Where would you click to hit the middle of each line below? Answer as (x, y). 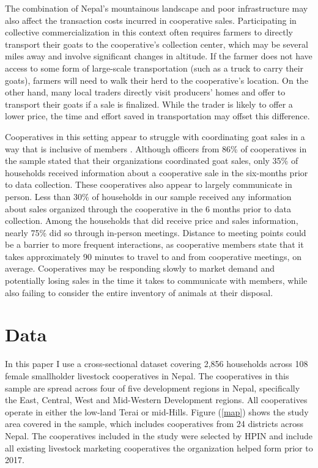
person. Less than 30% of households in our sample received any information (148, 196)
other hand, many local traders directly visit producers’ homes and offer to (145, 92)
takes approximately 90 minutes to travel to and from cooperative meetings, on (153, 256)
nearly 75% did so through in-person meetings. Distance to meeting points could (156, 232)
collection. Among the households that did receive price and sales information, (152, 221)
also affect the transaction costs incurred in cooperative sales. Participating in (151, 20)
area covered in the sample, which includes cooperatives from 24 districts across (154, 424)
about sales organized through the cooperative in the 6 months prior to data (148, 208)
